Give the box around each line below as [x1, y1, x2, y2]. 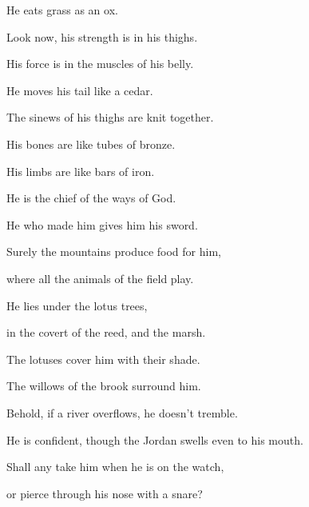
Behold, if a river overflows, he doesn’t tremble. [6, 404, 238, 421]
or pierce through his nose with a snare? [6, 485, 203, 501]
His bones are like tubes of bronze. [6, 135, 176, 152]
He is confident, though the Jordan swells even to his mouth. [6, 431, 303, 448]
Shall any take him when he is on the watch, [6, 458, 224, 475]
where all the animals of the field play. [6, 269, 194, 286]
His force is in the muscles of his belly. [6, 55, 194, 72]
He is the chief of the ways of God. [6, 190, 176, 206]
